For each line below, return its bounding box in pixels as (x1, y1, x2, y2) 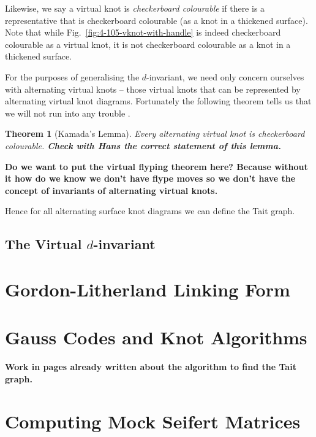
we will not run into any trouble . (5, 106, 130, 119)
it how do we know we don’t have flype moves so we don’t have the (5, 172, 296, 185)
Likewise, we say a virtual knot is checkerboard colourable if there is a (5, 2, 265, 14)
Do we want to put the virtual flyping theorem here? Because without (5, 160, 308, 172)
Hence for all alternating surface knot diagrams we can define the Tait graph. (5, 204, 295, 217)
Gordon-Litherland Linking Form (5, 276, 290, 301)
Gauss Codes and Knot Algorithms (5, 325, 307, 350)
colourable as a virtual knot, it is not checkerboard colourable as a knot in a (5, 37, 291, 50)
